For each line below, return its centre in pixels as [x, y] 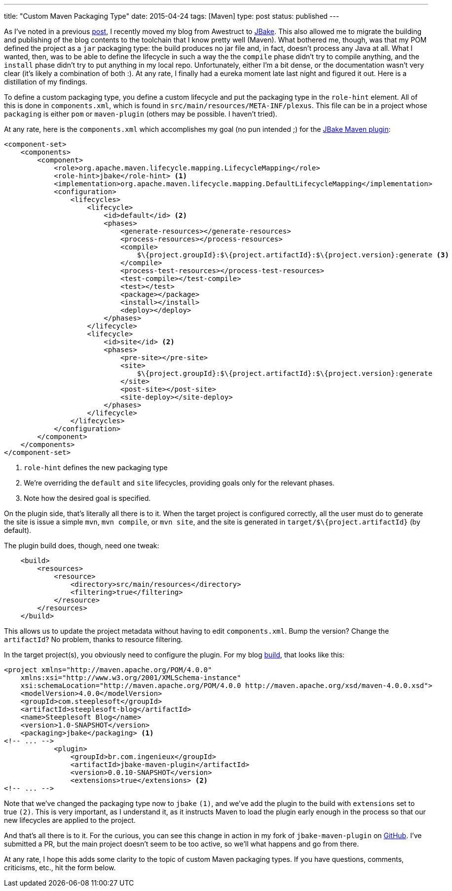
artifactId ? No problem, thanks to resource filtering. [94, 639]
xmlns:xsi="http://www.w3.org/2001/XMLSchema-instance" [131, 678]
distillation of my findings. [46, 82]
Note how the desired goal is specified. [87, 498]
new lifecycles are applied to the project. [70, 820]
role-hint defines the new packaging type [96, 467]
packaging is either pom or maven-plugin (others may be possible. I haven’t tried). [141, 114]
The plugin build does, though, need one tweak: [82, 546]
